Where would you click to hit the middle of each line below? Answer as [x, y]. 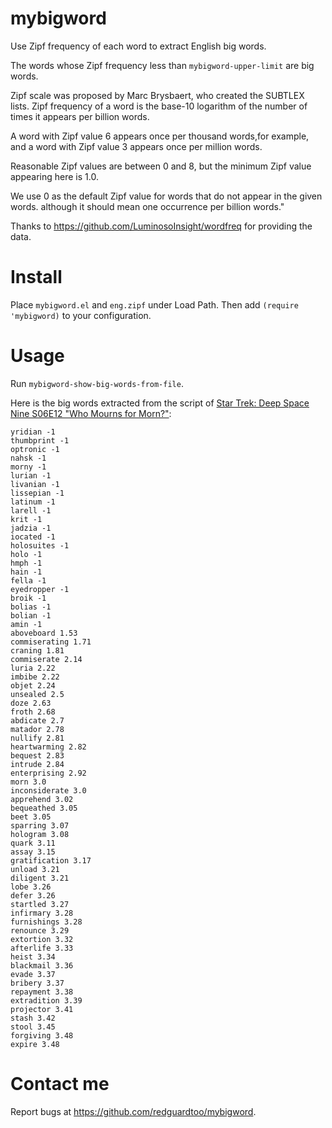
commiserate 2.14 [46, 659]
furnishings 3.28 [46, 922]
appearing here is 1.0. [54, 176]
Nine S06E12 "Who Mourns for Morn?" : [91, 413]
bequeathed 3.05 [44, 808]
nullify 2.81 [37, 738]
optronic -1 [35, 449]
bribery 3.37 [37, 983]
